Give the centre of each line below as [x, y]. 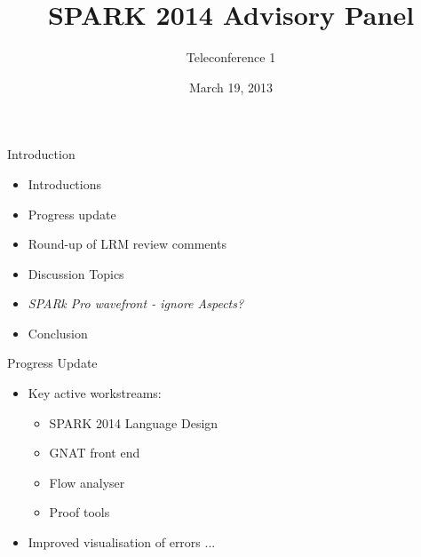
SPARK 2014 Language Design [134, 422]
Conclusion [58, 333]
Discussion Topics [76, 273]
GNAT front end [95, 453]
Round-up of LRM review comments [127, 244]
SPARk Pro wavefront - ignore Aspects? [136, 303]
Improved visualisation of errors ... [122, 542]
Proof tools [79, 512]
